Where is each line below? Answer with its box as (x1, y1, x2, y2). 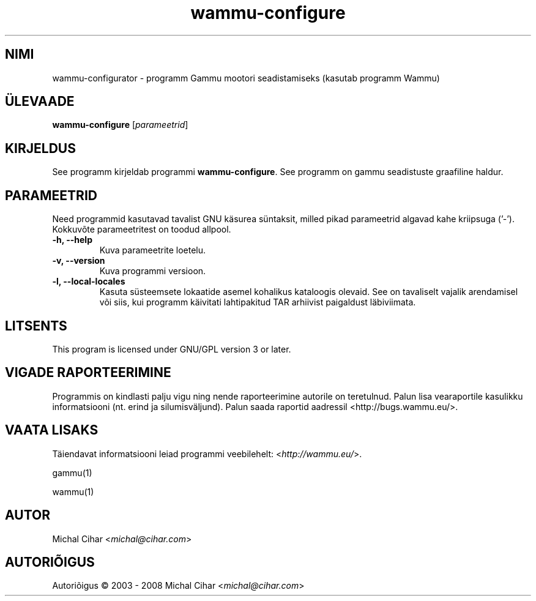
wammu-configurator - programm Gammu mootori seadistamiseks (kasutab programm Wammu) (52, 72, 440, 83)
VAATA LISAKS (5, 422, 99, 438)
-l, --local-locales (52, 276, 125, 287)
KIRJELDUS (5, 140, 76, 156)
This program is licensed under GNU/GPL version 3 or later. (52, 343, 291, 354)
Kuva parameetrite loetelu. (99, 245, 206, 256)
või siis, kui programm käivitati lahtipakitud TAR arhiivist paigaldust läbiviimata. (99, 297, 416, 308)
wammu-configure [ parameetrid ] (52, 119, 188, 130)
